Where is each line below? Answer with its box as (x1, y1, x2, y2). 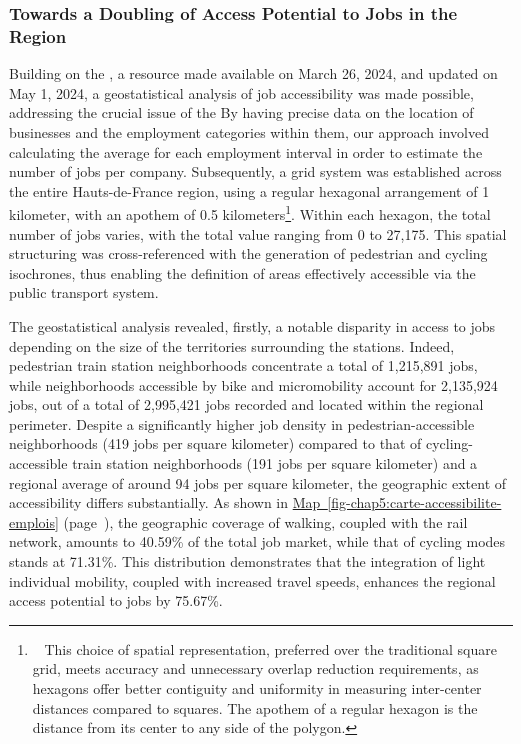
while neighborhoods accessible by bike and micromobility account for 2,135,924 (9, 374, 498, 395)
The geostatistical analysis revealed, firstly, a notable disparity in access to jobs (9, 315, 496, 336)
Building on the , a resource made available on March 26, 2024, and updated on (9, 63, 498, 84)
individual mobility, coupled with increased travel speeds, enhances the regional (9, 570, 496, 591)
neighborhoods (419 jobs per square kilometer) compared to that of (9, 433, 422, 454)
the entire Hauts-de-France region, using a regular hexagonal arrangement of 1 (9, 180, 490, 201)
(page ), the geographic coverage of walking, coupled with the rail (63, 511, 468, 532)
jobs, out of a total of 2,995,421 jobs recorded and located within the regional (9, 394, 484, 415)
